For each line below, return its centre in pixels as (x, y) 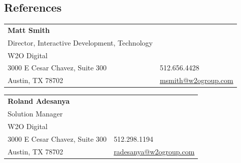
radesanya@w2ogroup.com (154, 151)
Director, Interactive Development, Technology (80, 42)
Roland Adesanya (39, 101)
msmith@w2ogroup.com (196, 80)
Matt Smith (29, 30)
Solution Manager (35, 114)
